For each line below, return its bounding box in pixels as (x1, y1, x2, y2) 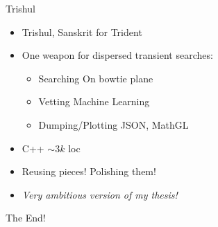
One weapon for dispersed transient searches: (22, 48, 213, 62)
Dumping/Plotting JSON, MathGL (38, 117, 189, 131)
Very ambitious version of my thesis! (22, 187, 178, 201)
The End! (6, 210, 46, 225)
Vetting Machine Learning (38, 94, 150, 109)
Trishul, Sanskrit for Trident (22, 24, 142, 39)
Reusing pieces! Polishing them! (22, 164, 156, 179)
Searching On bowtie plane (38, 71, 153, 85)
